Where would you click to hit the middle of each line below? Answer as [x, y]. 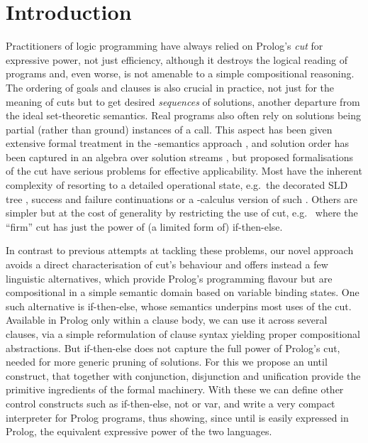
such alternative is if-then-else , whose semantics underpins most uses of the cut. [179, 306]
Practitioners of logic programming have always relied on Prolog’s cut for [165, 46]
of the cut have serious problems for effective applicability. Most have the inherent [184, 171]
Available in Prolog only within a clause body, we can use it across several [167, 320]
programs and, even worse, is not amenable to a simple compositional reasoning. [180, 73]
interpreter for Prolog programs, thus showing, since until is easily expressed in [177, 417]
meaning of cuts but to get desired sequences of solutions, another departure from [183, 101]
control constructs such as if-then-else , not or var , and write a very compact [171, 403]
